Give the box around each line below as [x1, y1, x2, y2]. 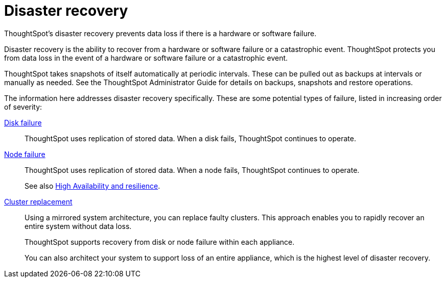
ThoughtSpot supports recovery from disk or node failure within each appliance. [25, 237, 295, 246]
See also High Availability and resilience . [25, 181, 160, 190]
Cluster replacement [4, 197, 73, 206]
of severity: [4, 102, 42, 111]
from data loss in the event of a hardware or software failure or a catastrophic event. [4, 53, 288, 62]
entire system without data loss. [25, 221, 132, 230]
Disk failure [4, 118, 42, 127]
